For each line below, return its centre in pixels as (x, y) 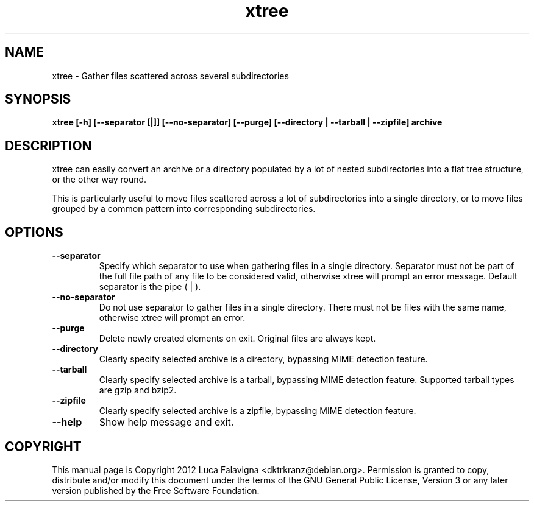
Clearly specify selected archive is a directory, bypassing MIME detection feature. (263, 359)
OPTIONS (34, 232)
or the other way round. (99, 180)
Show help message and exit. (166, 422)
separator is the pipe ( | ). (150, 287)
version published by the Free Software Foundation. (156, 490)
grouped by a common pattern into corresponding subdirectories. (184, 209)
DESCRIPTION (48, 146)
